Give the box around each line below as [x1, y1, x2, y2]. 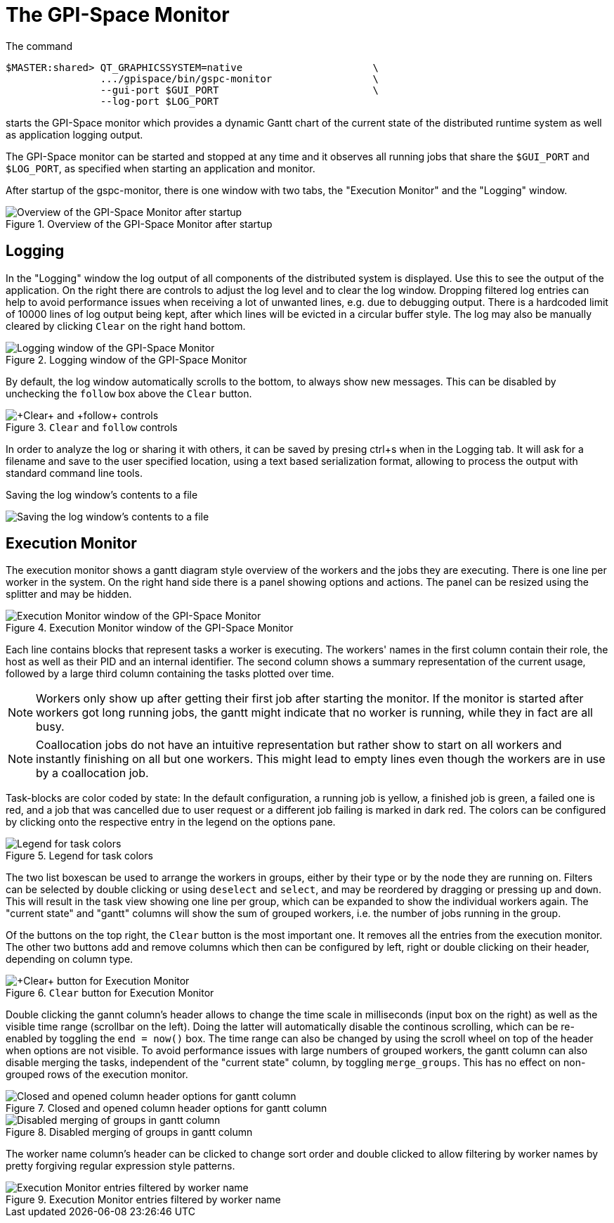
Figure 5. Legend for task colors [6, 850, 153, 862]
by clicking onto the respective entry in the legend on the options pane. [6, 816, 336, 828]
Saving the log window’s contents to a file [6, 488, 198, 501]
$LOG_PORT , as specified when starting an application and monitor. [6, 162, 315, 174]
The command [6, 39, 73, 52]
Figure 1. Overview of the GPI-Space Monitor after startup [6, 217, 273, 230]
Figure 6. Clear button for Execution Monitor [6, 987, 214, 999]
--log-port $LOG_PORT [100, 95, 219, 107]
